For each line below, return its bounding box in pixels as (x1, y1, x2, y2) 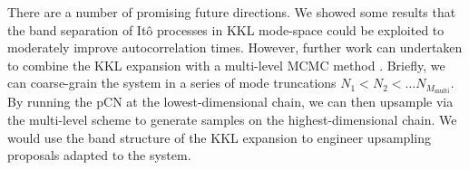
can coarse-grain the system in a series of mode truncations (7, 73, 337, 92)
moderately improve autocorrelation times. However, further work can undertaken (7, 38, 463, 57)
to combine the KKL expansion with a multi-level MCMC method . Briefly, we (7, 55, 445, 74)
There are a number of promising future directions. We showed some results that (7, 3, 456, 21)
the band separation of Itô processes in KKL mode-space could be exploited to (7, 20, 445, 39)
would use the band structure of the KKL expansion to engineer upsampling (7, 127, 431, 146)
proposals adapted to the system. (7, 146, 191, 165)
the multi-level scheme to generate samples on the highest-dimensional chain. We (7, 110, 457, 129)
